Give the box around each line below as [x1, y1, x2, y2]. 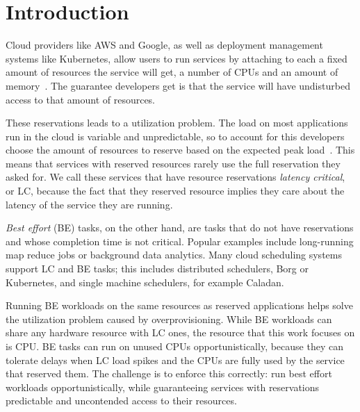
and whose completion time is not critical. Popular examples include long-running [6, 233, 354, 248]
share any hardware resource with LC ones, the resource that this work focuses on [6, 325, 355, 340]
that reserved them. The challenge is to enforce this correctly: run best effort [6, 366, 332, 381]
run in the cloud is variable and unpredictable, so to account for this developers [6, 129, 345, 143]
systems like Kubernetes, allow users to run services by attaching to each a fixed [6, 51, 347, 65]
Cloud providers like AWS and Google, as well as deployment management [6, 38, 323, 52]
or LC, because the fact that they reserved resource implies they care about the [6, 183, 345, 198]
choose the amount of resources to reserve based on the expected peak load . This [6, 142, 355, 157]
